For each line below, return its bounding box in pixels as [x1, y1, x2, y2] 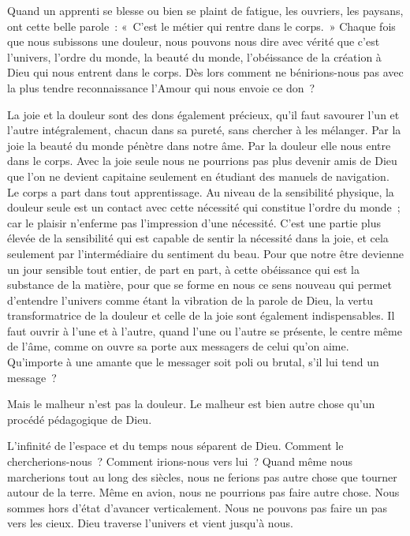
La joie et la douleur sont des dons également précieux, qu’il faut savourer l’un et [7, 106, 400, 122]
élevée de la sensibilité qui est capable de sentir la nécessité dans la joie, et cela [7, 230, 389, 246]
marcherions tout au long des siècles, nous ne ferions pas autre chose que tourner [7, 468, 397, 485]
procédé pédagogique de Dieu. [7, 410, 152, 427]
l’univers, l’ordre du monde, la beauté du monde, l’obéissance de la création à [7, 48, 382, 65]
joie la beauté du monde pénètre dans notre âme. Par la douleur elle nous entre [7, 137, 391, 153]
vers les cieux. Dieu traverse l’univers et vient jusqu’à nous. [7, 515, 293, 531]
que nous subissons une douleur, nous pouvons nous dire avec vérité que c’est [7, 33, 380, 50]
